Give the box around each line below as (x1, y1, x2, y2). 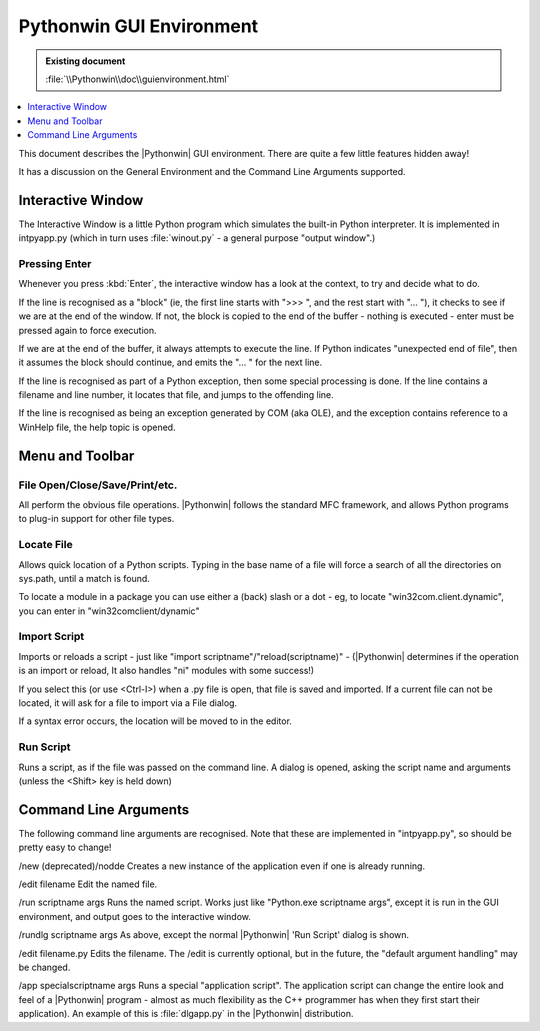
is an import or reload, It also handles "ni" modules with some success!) (18, 665, 315, 677)
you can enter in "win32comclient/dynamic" (18, 605, 200, 617)
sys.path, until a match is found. (18, 572, 150, 584)
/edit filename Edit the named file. (18, 878, 158, 890)
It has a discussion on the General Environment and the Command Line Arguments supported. (18, 165, 406, 177)
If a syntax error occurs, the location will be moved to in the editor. (18, 715, 292, 727)
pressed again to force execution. (18, 324, 157, 336)
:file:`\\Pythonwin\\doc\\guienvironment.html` (45, 73, 230, 85)
